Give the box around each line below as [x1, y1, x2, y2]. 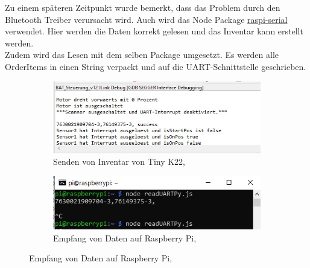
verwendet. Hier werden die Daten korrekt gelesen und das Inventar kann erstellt [5, 25, 303, 37]
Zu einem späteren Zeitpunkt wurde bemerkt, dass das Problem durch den [5, 1, 280, 13]
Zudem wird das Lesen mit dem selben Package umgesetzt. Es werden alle [5, 48, 279, 61]
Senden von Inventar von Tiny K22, [53, 155, 186, 168]
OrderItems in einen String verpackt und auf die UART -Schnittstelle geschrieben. [5, 60, 306, 72]
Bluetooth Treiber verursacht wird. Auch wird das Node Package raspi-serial [5, 13, 288, 25]
